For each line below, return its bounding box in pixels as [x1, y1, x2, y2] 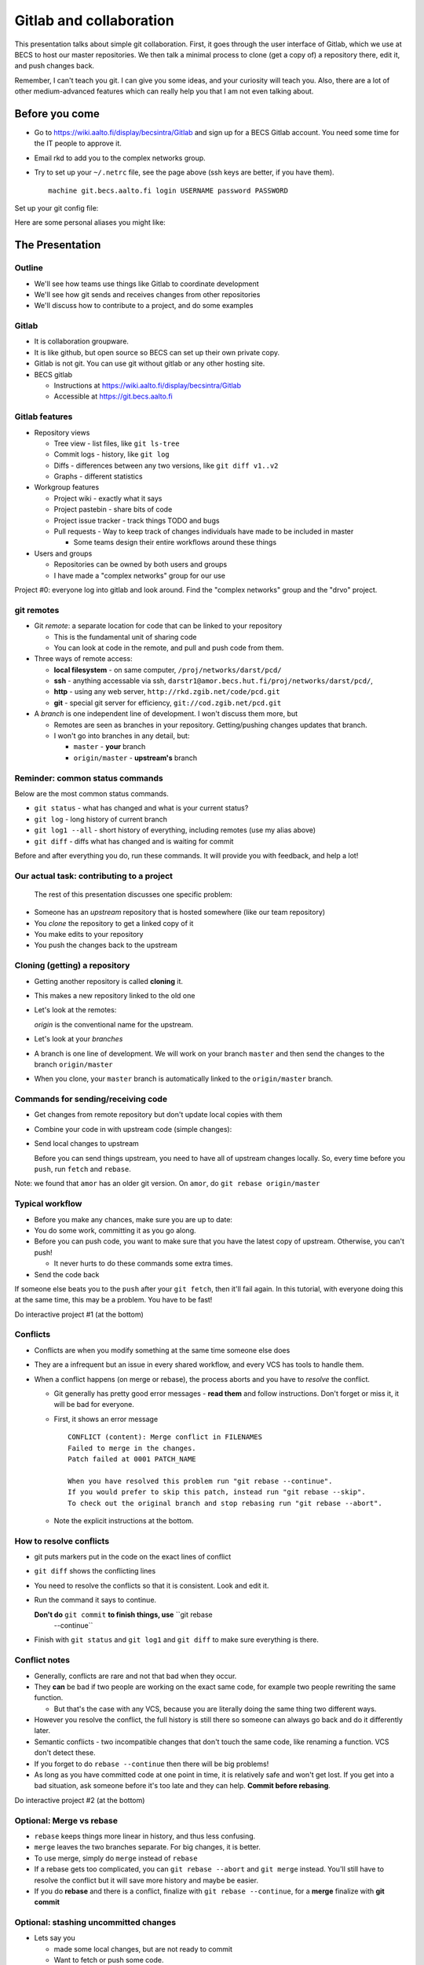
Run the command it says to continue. [34, 1596, 157, 1605]
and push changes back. [14, 61, 94, 71]
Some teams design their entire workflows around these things [73, 538, 277, 547]
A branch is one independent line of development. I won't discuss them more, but [34, 709, 298, 718]
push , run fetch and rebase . [34, 1164, 131, 1174]
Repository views [34, 428, 90, 437]
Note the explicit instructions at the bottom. [53, 1515, 194, 1525]
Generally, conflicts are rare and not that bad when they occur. [34, 1671, 237, 1680]
